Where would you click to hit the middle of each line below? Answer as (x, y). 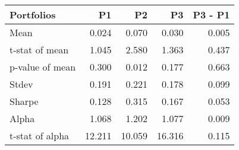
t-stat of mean (39, 50)
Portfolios (33, 15)
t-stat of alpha (40, 135)
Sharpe (24, 101)
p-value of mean (43, 67)
